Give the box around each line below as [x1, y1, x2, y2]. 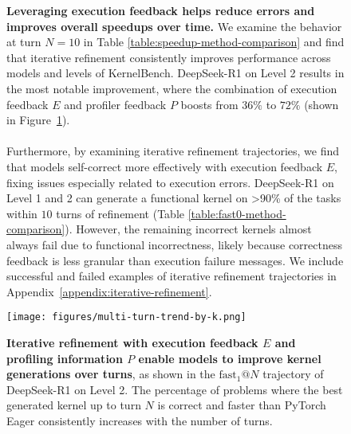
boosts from [180, 96, 239, 112]
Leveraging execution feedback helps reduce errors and [6, 2, 315, 18]
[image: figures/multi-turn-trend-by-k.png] [6, 311, 246, 323]
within [6, 205, 37, 221]
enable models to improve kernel [138, 350, 321, 366]
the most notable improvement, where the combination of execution [6, 80, 337, 96]
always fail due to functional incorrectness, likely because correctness [6, 236, 342, 252]
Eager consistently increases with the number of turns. [6, 412, 273, 428]
